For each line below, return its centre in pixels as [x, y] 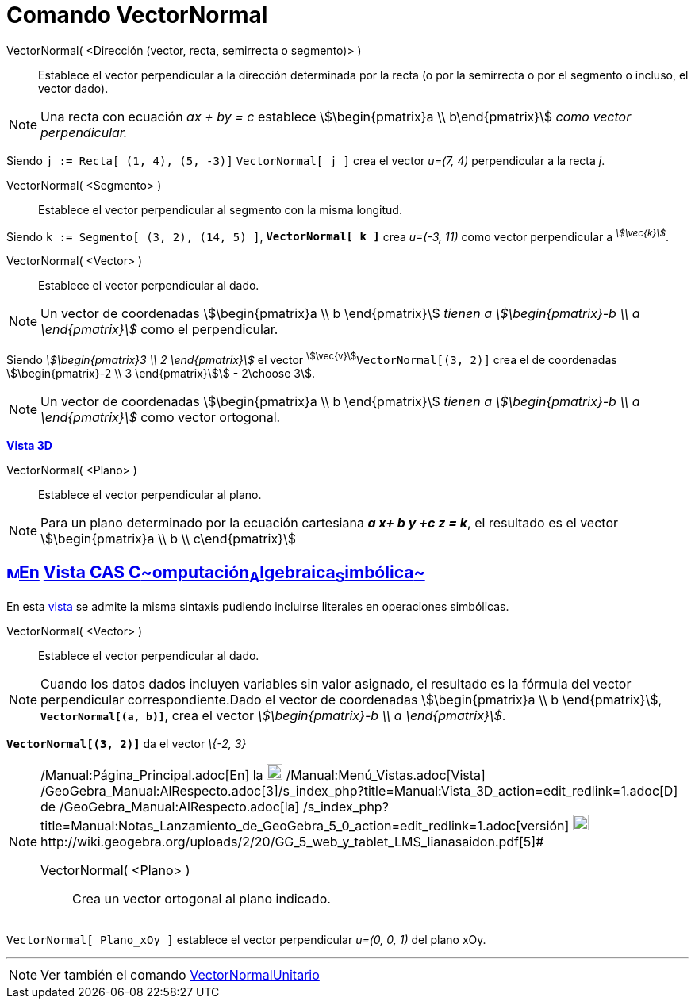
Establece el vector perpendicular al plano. [150, 495]
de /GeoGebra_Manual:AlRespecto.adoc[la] [170, 807]
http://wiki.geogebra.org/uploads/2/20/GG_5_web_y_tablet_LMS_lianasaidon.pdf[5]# [292, 842]
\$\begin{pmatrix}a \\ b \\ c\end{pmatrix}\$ [169, 539]
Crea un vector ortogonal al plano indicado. [202, 899]
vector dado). [73, 88]
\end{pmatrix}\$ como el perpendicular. [159, 330]
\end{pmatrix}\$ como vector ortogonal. [161, 418]
